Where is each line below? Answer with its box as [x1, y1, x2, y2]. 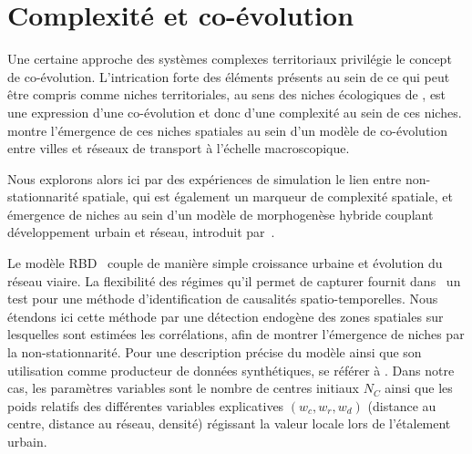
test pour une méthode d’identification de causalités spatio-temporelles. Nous [7, 289, 438, 308]
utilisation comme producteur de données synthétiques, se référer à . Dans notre [7, 360, 455, 379]
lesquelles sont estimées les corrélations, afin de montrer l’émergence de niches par [7, 325, 465, 344]
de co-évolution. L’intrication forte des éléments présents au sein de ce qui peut [7, 67, 450, 86]
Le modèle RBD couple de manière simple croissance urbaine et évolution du [7, 253, 443, 273]
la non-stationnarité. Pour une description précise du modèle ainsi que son [7, 343, 422, 362]
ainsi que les [385, 378, 453, 397]
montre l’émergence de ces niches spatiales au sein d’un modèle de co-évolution [7, 120, 447, 139]
